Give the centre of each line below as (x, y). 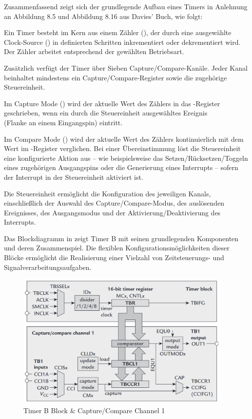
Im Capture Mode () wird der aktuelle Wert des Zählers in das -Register (112, 103)
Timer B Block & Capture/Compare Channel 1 (94, 410)
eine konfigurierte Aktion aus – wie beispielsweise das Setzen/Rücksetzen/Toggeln (126, 158)
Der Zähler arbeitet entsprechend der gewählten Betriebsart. (94, 51)
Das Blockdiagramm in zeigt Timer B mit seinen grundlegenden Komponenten (121, 238)
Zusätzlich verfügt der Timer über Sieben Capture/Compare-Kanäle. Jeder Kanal (126, 67)
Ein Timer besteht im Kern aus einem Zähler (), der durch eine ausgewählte (118, 32)
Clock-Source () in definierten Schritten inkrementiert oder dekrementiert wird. (122, 42)
